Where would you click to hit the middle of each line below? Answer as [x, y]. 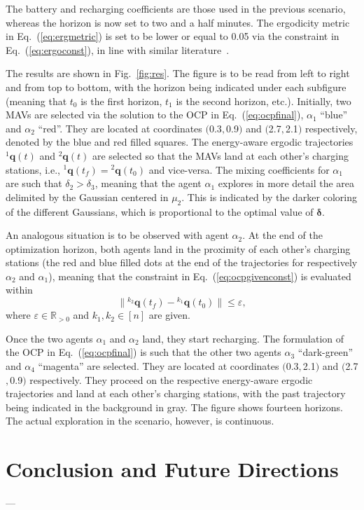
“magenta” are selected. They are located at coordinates [159, 365]
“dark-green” [325, 352]
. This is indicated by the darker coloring [269, 197]
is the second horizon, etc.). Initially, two [264, 101]
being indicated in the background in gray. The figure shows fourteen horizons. [174, 407]
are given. [169, 315]
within [19, 290]
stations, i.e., [33, 169]
